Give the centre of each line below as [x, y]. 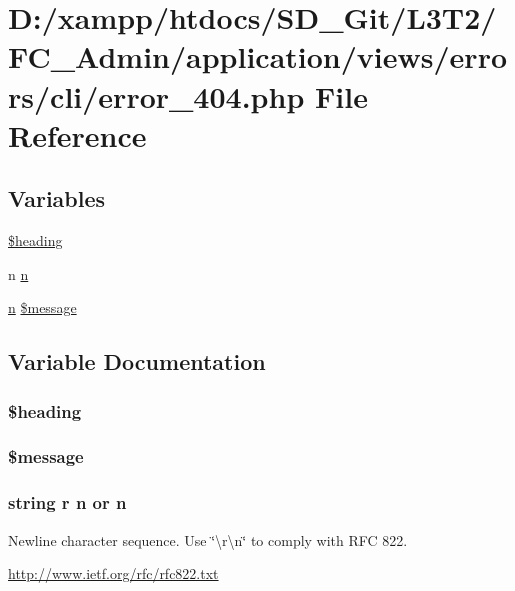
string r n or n [67, 502]
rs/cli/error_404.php [156, 95]
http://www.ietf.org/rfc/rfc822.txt [113, 573]
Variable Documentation [137, 361]
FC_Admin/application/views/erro [258, 56]
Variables [57, 198]
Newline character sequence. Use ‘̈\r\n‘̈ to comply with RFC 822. [208, 539]
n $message [42, 307]
